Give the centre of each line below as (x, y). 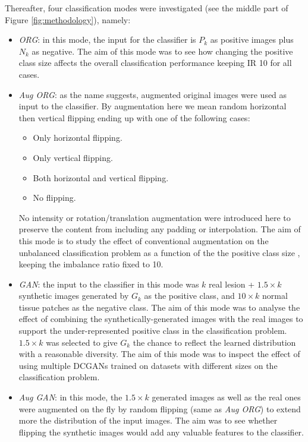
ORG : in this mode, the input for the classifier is (107, 40)
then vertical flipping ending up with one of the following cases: (134, 117)
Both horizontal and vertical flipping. (101, 177)
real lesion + (232, 284)
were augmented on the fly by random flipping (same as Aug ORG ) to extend (160, 408)
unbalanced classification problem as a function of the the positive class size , (159, 252)
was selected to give (82, 342)
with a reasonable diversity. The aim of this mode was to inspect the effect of (159, 354)
